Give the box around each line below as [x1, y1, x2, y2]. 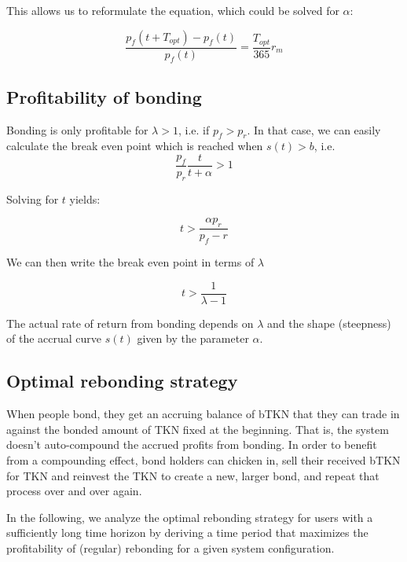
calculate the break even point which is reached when [6, 138, 263, 154]
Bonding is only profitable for [6, 121, 148, 138]
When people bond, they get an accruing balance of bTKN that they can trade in [6, 406, 400, 422]
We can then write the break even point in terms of [6, 254, 255, 270]
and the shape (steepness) [267, 314, 391, 331]
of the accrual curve [6, 330, 102, 347]
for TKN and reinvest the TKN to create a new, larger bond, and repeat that [6, 467, 379, 483]
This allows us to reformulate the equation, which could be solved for [6, 2, 339, 18]
